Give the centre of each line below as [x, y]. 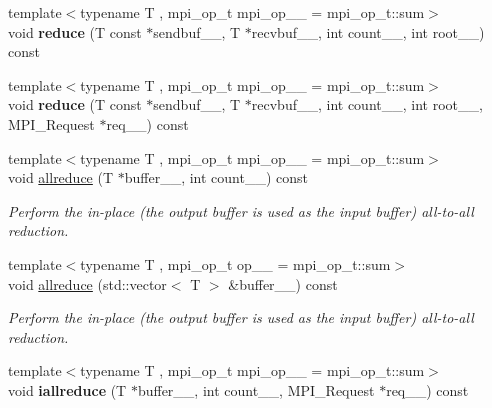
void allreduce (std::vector [87, 283]
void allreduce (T [61, 177]
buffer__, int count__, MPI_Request [256, 389]
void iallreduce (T [67, 389]
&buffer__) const [283, 283]
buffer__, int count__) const [216, 177]
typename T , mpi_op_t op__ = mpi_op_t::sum [235, 263]
